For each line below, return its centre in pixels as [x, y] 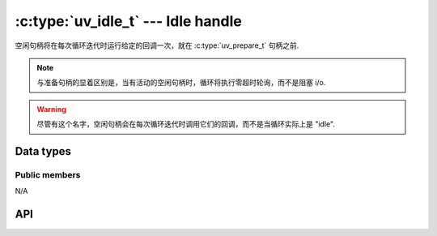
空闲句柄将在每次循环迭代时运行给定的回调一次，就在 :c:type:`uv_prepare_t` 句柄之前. [157, 45]
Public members [48, 174]
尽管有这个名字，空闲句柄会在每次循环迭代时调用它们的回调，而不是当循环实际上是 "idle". [186, 124]
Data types [43, 151]
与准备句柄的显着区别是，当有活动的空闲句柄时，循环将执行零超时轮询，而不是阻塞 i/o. [181, 83]
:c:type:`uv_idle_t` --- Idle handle [128, 21]
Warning [51, 109]
